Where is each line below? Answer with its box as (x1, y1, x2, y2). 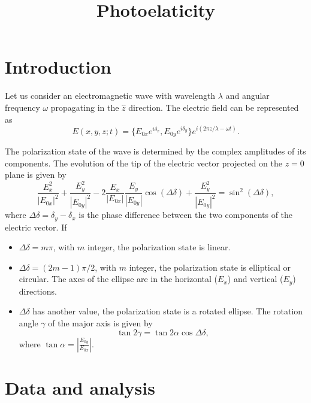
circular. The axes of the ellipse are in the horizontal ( (19, 272, 218, 285)
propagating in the (50, 101, 119, 113)
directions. (19, 284, 57, 297)
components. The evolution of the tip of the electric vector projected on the (5, 156, 282, 169)
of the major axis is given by (48, 317, 153, 329)
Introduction (5, 54, 111, 79)
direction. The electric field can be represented (128, 101, 299, 113)
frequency (5, 101, 40, 113)
